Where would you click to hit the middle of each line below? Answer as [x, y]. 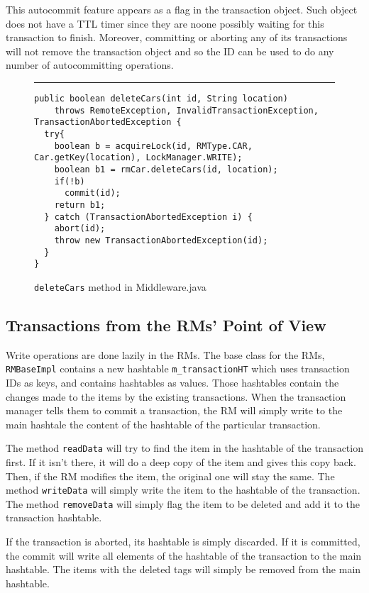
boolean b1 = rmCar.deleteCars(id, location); [166, 169]
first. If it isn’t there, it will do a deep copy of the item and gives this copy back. [181, 461]
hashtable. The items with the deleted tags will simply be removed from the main [183, 569]
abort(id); [80, 229]
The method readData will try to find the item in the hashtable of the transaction [184, 448]
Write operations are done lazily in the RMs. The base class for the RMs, [165, 354]
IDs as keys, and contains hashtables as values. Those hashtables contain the [172, 382]
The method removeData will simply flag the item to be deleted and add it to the [183, 503]
